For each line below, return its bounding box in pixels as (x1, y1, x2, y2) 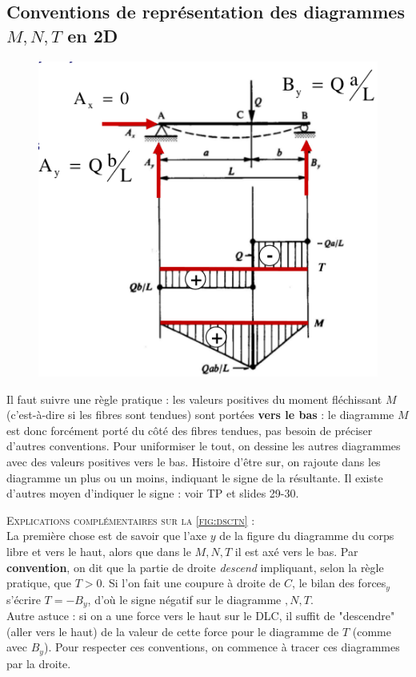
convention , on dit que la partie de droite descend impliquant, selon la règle (6, 558, 384, 575)
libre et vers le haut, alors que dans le (6, 543, 191, 560)
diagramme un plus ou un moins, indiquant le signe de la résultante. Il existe (6, 469, 383, 486)
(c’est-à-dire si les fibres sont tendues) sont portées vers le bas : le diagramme (6, 406, 394, 423)
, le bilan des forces (292, 574, 386, 591)
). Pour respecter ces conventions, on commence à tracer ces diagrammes (43, 639, 400, 655)
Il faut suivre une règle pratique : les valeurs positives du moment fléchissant (6, 390, 382, 407)
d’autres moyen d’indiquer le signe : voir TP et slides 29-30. (6, 485, 299, 502)
